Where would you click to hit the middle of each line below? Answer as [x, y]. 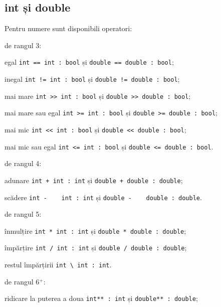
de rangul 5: [23, 214]
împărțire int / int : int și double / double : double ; [96, 248]
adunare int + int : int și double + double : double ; [94, 180]
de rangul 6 [22, 281]
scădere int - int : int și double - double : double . [103, 197]
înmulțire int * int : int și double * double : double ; [95, 231]
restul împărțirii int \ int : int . [58, 265]
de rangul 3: [23, 45]
